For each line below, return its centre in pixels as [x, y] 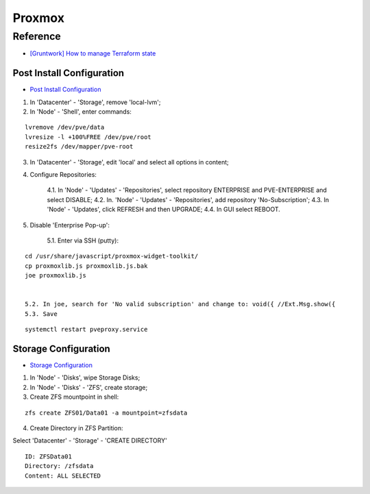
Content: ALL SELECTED [63, 476]
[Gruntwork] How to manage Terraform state [93, 53]
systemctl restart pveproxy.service [86, 330]
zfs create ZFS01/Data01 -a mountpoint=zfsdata [106, 412]
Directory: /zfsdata [59, 466]
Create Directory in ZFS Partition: [76, 428]
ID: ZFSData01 [48, 456]
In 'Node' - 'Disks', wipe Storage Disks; [85, 378]
